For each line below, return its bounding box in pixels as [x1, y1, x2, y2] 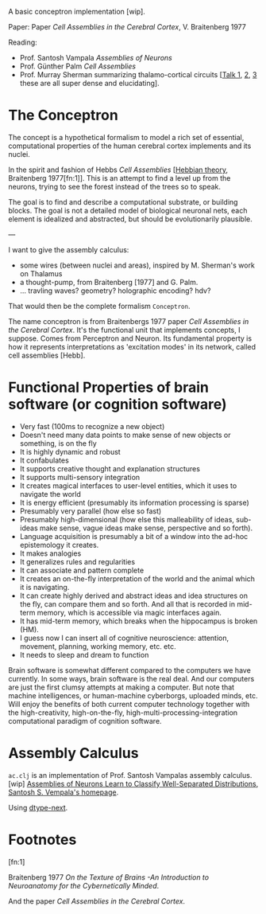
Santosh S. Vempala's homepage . [8, 787, 119, 797]
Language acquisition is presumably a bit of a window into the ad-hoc [19, 531, 249, 541]
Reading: [8, 37, 37, 47]
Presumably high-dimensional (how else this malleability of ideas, [19, 514, 234, 524]
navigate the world [19, 489, 81, 498]
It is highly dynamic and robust [19, 447, 121, 456]
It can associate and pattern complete [19, 565, 145, 575]
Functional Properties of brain [8, 378, 209, 396]
